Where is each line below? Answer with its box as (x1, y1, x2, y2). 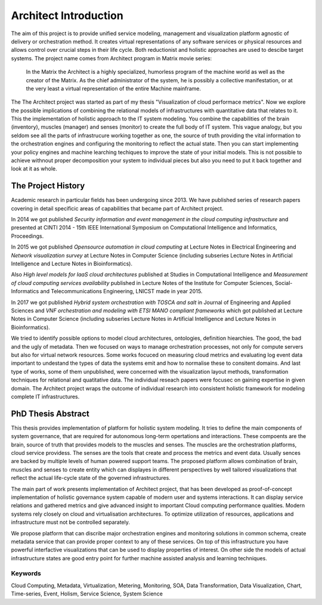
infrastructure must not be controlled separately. (11, 519, 131, 526)
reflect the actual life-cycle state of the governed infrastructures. (11, 474, 171, 482)
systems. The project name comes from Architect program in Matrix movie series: (11, 54, 212, 62)
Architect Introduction (11, 9, 123, 22)
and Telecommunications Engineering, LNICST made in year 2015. (40, 288, 203, 295)
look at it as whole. (11, 165, 57, 172)
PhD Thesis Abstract (11, 408, 89, 418)
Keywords (11, 569, 41, 578)
